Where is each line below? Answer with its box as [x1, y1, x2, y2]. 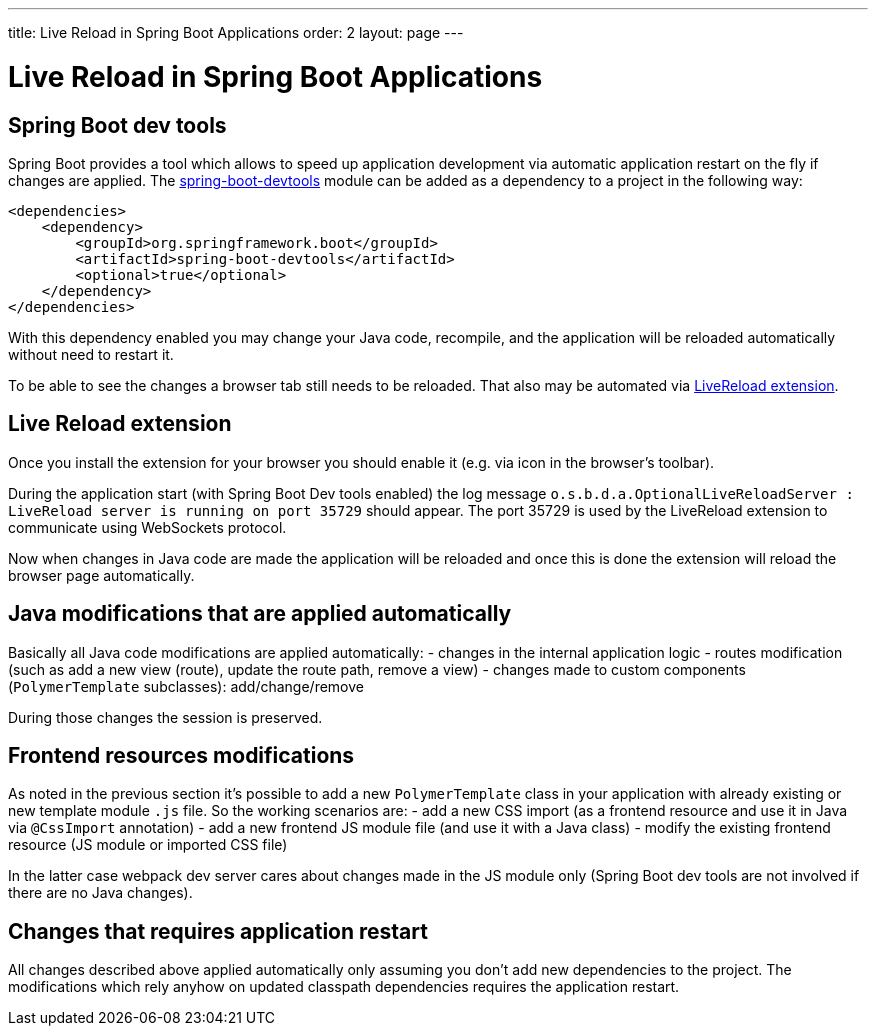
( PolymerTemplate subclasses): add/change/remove [8, 677, 364, 695]
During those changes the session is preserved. [8, 708, 323, 726]
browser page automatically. [8, 566, 195, 584]
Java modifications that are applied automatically [8, 601, 512, 627]
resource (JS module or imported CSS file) [8, 836, 288, 854]
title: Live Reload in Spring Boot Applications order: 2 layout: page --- [8, 24, 464, 41]
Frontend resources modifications [8, 743, 355, 769]
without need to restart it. [8, 345, 174, 363]
